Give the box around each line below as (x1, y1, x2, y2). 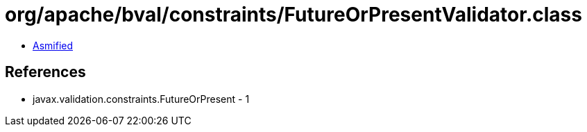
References (5, 63, 86, 81)
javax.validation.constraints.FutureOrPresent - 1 (33, 92, 250, 105)
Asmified (33, 39, 74, 51)
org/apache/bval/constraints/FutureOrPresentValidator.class (5, 3, 582, 26)
